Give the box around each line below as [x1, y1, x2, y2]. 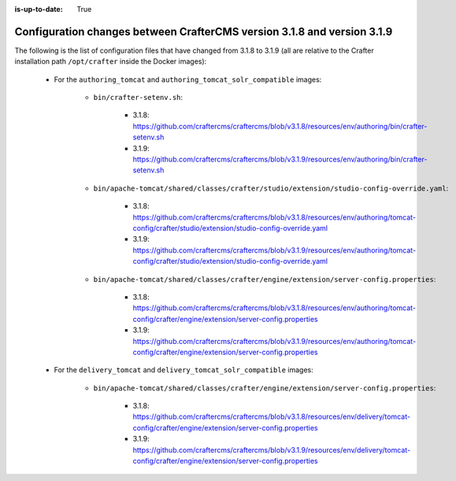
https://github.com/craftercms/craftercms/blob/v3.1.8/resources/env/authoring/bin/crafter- [132, 121, 428, 131]
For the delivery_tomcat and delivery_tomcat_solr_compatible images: [54, 365, 314, 375]
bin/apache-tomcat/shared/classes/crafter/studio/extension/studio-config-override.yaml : [93, 183, 449, 193]
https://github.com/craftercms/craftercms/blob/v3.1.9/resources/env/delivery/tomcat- [132, 445, 411, 454]
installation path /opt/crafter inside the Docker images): [14, 57, 207, 66]
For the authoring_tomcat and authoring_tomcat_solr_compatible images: [54, 75, 322, 84]
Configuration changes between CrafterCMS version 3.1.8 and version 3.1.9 [14, 24, 393, 39]
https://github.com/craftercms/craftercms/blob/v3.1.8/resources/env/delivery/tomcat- [132, 412, 411, 421]
